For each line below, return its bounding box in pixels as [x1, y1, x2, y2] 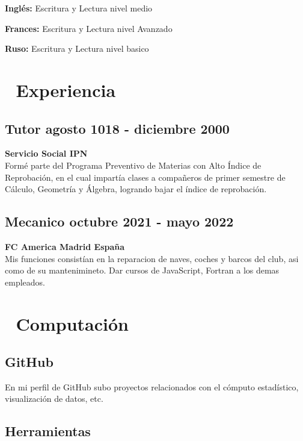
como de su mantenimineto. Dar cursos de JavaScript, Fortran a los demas [5, 264, 280, 277]
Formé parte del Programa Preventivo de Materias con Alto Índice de [5, 158, 262, 171]
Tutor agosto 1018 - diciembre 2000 [5, 119, 230, 137]
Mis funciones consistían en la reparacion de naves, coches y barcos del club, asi [5, 252, 299, 264]
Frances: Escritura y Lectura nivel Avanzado [5, 22, 173, 34]
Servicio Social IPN [5, 147, 88, 160]
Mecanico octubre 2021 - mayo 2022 [5, 212, 234, 231]
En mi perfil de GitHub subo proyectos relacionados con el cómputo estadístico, [5, 380, 299, 393]
